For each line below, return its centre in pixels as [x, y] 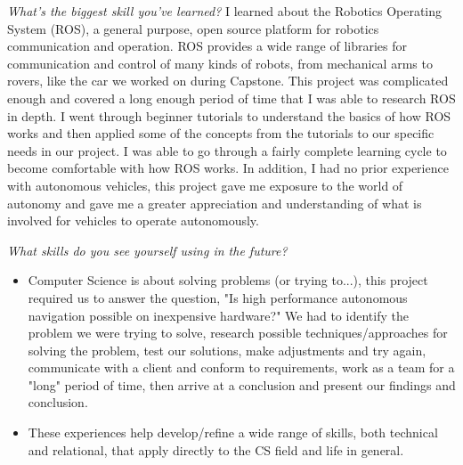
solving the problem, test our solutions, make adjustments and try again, [227, 350]
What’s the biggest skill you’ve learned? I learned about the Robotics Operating [225, 11]
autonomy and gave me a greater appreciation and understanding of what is [215, 203]
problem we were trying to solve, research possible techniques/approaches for [238, 333]
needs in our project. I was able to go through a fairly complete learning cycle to [227, 150]
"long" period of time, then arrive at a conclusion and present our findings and [242, 384]
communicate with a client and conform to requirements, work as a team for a [241, 367]
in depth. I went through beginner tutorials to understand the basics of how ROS [229, 115]
